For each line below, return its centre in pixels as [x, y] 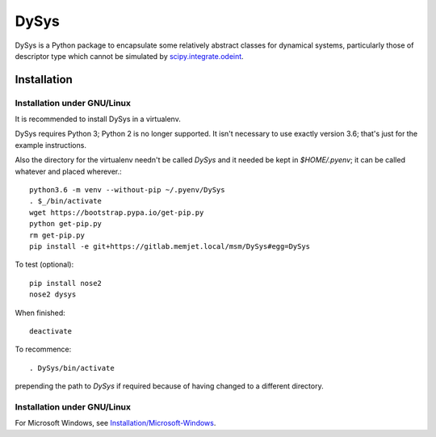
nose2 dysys [53, 294]
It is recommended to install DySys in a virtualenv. [98, 119]
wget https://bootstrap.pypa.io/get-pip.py [117, 212]
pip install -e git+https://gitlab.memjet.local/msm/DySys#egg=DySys [170, 246]
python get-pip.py [66, 224]
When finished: [40, 313]
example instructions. [50, 145]
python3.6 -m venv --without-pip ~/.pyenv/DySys [127, 190]
